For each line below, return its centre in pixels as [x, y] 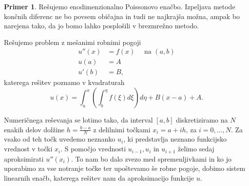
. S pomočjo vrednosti [93, 149]
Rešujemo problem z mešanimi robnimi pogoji [73, 42]
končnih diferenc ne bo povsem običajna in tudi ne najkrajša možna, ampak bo [122, 16]
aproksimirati [24, 158]
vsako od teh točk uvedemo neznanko [60, 139]
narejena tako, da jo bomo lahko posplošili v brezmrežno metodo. [102, 26]
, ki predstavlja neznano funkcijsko [175, 139]
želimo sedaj [196, 149]
